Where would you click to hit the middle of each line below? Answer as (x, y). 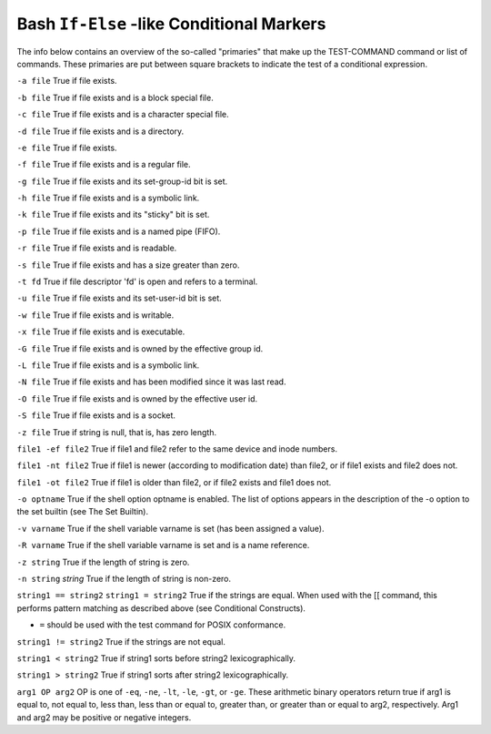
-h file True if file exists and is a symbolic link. (108, 198)
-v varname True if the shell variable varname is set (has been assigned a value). (170, 528)
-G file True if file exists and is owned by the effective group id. (140, 348)
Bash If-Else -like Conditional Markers (171, 24)
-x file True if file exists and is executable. (101, 331)
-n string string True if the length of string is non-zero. (124, 579)
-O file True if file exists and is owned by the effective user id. (137, 398)
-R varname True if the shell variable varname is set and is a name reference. (163, 545)
